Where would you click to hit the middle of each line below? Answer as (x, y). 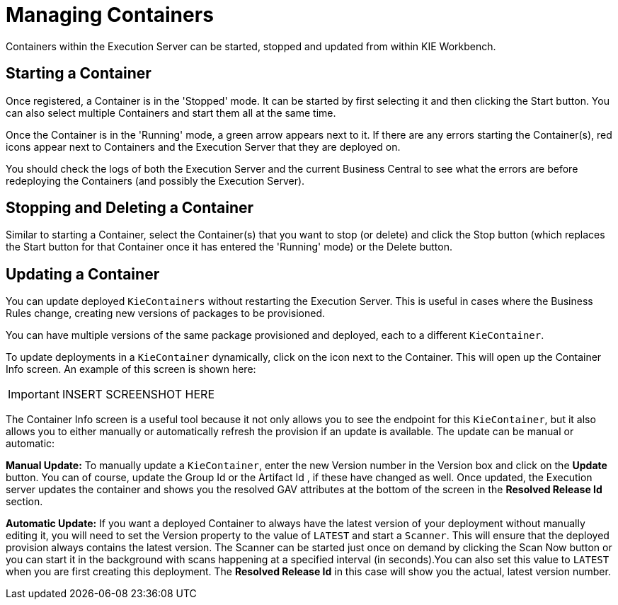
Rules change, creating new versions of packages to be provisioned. (165, 313)
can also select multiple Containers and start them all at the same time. (171, 113)
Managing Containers (110, 15)
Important (34, 394)
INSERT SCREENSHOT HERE (138, 394)
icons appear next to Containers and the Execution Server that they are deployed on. (203, 146)
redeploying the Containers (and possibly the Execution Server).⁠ (155, 180)
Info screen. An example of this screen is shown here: (131, 369)
